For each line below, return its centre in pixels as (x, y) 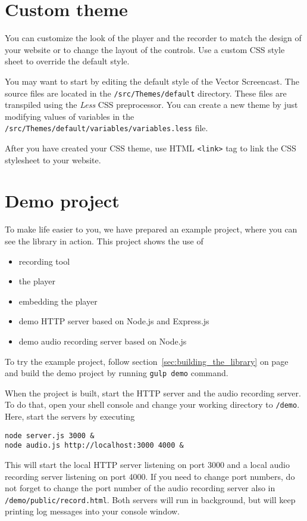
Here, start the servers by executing (70, 416)
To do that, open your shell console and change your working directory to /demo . (152, 404)
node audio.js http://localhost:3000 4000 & (94, 446)
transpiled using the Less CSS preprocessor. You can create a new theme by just (151, 105)
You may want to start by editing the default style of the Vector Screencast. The (152, 81)
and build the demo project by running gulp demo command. (117, 373)
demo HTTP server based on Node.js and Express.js (114, 321)
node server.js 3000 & (50, 435)
